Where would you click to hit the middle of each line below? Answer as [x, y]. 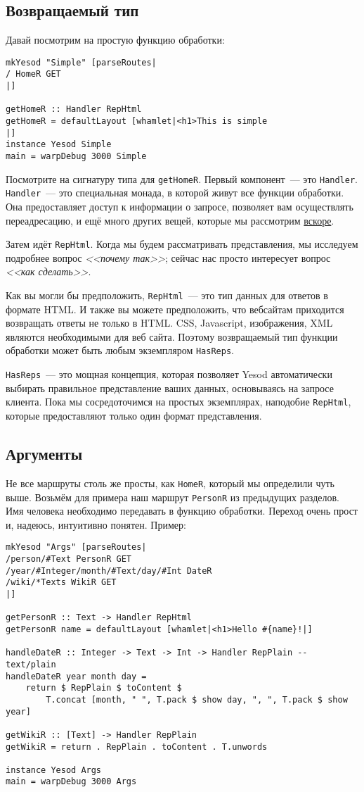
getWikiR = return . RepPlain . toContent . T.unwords [137, 747]
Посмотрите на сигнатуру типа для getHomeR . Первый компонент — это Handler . [182, 178]
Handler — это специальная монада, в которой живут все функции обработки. [175, 193]
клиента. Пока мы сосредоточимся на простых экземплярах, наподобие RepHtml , [178, 402]
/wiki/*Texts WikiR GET [61, 583]
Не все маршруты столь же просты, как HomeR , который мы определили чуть [170, 483]
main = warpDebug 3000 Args [71, 782]
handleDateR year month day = [76, 676]
